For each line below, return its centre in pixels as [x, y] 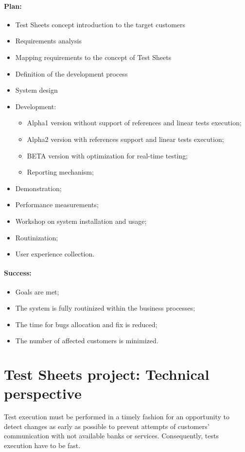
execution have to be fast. [42, 445]
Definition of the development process [71, 73]
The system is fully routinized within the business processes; [105, 308]
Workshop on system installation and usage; [81, 221]
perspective [43, 393]
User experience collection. [55, 254]
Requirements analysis [48, 41]
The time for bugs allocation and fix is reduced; [86, 324]
